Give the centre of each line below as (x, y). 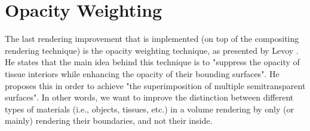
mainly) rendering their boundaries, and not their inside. (109, 121)
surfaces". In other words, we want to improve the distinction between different (149, 97)
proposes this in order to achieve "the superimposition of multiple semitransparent (155, 85)
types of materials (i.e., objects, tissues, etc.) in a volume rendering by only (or (149, 109)
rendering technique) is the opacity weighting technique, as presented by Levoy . (152, 50)
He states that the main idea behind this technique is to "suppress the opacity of (152, 62)
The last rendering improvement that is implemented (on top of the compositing (152, 39)
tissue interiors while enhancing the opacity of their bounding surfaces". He (142, 73)
